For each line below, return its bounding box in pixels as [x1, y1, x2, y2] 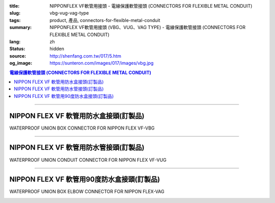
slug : [9, 10, 20, 16]
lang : [9, 38, 21, 44]
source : [9, 53, 26, 59]
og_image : [9, 60, 33, 66]
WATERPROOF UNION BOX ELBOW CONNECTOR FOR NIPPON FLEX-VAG [9, 189, 165, 195]
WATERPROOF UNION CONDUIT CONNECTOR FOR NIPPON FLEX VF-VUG [9, 157, 167, 163]
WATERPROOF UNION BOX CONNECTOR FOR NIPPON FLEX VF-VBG [9, 125, 155, 131]
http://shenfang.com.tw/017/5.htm [49, 53, 122, 59]
